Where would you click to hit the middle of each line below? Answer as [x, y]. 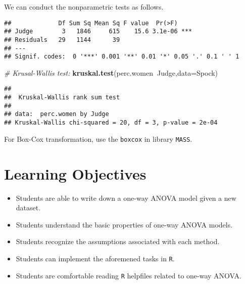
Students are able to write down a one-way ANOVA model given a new [126, 197]
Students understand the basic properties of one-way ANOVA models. [124, 224]
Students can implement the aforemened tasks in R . [95, 258]
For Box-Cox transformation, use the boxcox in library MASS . [98, 138]
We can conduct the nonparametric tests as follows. [84, 7]
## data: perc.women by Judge [57, 114]
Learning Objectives [75, 173]
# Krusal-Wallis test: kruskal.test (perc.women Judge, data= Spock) [111, 72]
